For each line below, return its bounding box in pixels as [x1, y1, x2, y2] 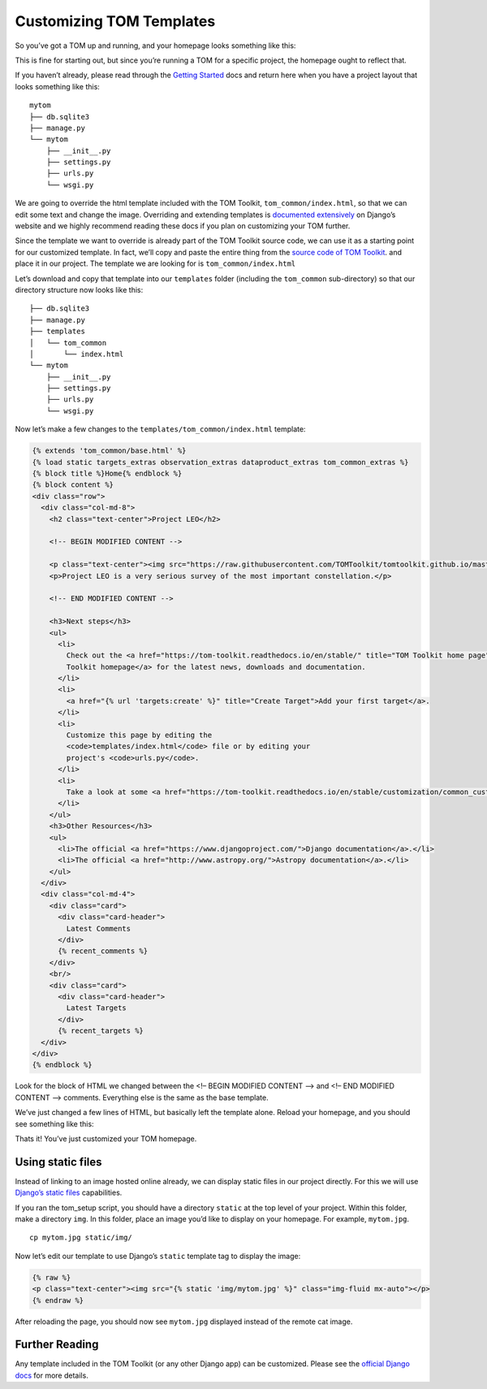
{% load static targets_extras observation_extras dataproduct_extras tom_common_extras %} [32, 458, 409, 467]
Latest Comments [66, 923, 131, 933]
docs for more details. [15, 1370, 88, 1380]
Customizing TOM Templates [15, 12, 216, 30]
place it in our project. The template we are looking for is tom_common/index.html [15, 258, 296, 268]
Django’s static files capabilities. [15, 1187, 123, 1198]
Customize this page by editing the [66, 731, 213, 740]
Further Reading [15, 1338, 99, 1352]
